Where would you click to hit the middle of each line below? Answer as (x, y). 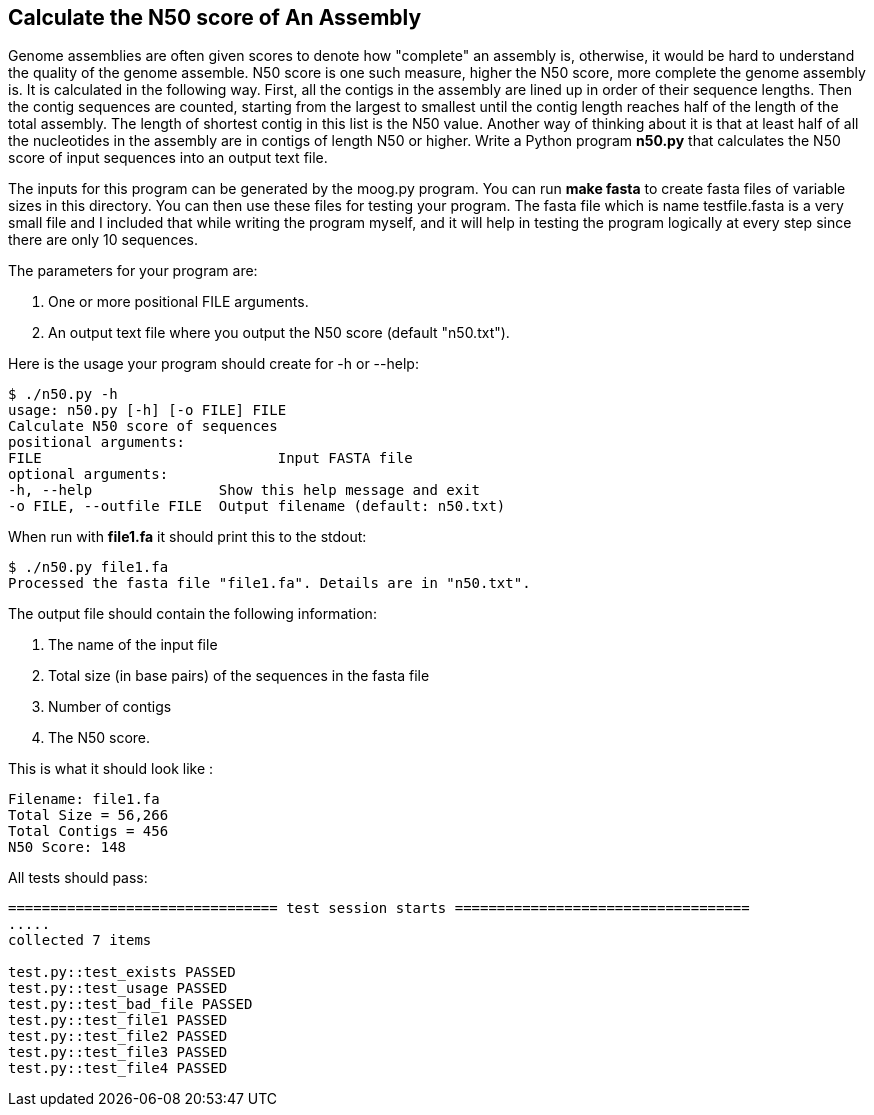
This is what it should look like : (111, 769)
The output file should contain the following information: (192, 614)
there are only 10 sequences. (103, 240)
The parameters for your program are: (133, 271)
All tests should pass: (78, 878)
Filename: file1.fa (84, 799)
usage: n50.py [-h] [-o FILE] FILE (147, 410)
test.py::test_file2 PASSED (118, 1036)
